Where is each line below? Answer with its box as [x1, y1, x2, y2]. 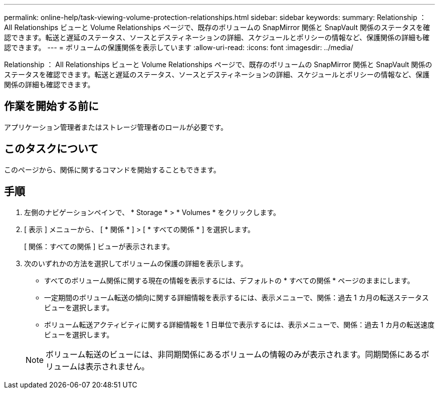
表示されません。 [85, 361, 150, 371]
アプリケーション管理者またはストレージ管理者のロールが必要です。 [4, 122, 228, 131]
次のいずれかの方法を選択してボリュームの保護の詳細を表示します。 [24, 259, 248, 268]
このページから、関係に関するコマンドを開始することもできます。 [4, 165, 221, 174]
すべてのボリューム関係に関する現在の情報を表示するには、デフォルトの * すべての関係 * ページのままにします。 [44, 276, 414, 285]
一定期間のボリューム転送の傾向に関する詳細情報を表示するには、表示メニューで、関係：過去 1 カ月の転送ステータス [44, 293, 429, 302]
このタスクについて [4, 142, 99, 155]
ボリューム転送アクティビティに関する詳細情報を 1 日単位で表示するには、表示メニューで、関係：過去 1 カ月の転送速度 [44, 320, 434, 329]
